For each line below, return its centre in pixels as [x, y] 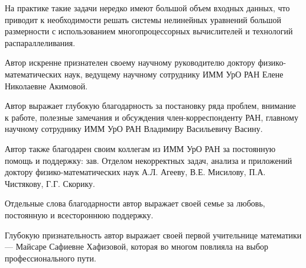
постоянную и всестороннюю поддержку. [79, 214]
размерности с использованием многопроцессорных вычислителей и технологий [149, 31]
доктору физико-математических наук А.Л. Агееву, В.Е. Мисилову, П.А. [135, 172]
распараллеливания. [40, 42]
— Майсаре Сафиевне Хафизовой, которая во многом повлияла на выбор [137, 246]
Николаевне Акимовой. [46, 85]
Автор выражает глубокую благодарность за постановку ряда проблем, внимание [150, 106]
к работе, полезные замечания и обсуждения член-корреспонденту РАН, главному [152, 117]
